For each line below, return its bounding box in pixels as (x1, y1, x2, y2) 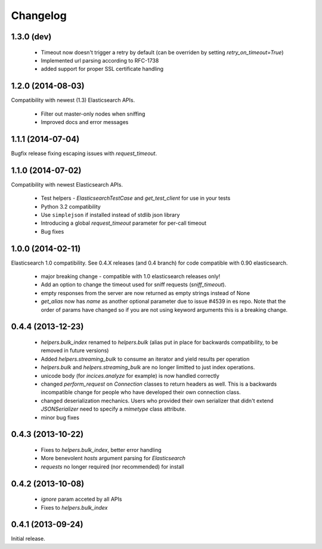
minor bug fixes (41, 414, 80, 421)
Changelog (11, 9, 67, 22)
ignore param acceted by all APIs (41, 495, 122, 503)
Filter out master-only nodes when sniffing (41, 110, 145, 117)
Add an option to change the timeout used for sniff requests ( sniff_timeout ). (41, 281, 227, 289)
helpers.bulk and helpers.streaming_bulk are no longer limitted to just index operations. (41, 364, 255, 371)
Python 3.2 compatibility (41, 203, 101, 210)
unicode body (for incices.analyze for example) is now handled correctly (41, 372, 220, 379)
